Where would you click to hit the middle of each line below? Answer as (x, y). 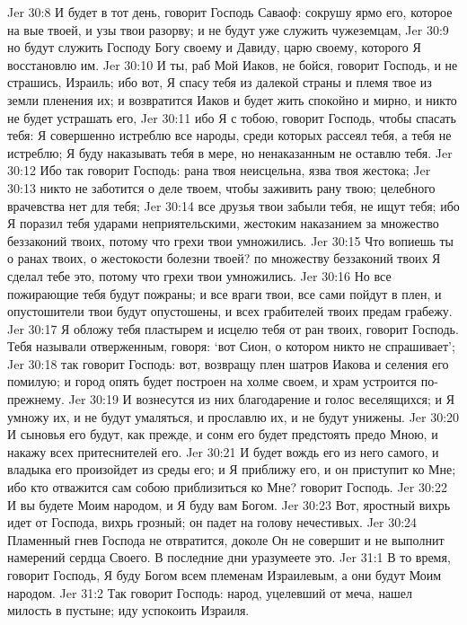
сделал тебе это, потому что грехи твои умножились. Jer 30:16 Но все (199, 275)
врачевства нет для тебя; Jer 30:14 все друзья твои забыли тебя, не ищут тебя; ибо (233, 205)
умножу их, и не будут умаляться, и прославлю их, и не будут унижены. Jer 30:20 (233, 416)
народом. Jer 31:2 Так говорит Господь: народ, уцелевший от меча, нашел (210, 592)
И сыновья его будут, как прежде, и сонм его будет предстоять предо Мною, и (223, 434)
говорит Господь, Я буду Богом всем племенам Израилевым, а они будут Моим (225, 575)
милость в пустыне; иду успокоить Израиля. (128, 610)
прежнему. (36, 399)
